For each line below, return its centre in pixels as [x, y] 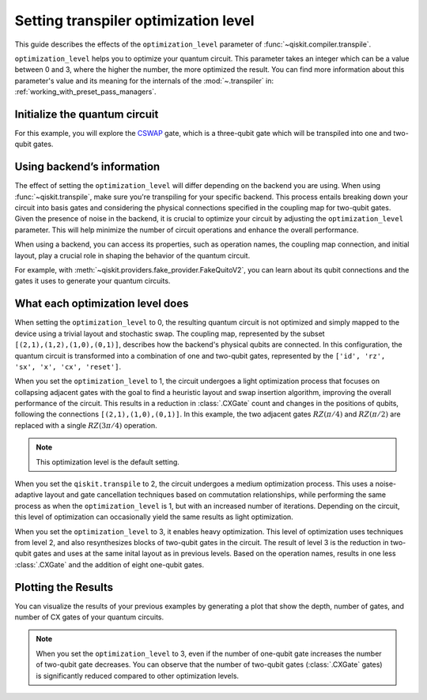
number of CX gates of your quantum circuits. [89, 617]
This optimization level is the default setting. [108, 461]
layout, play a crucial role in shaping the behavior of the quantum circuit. [132, 255]
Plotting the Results [64, 587]
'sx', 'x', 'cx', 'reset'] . [68, 367]
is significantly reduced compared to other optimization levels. [138, 676]
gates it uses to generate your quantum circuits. [93, 281]
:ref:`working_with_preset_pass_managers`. [86, 92]
